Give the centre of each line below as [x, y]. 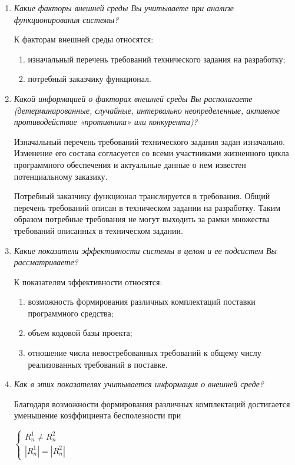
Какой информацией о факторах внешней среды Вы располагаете [133, 98]
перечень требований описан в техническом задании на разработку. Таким [147, 207]
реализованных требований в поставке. [98, 364]
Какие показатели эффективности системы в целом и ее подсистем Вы [145, 250]
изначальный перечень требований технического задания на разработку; [157, 59]
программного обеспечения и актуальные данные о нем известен [130, 164]
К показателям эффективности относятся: [88, 281]
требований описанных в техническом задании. [98, 230]
